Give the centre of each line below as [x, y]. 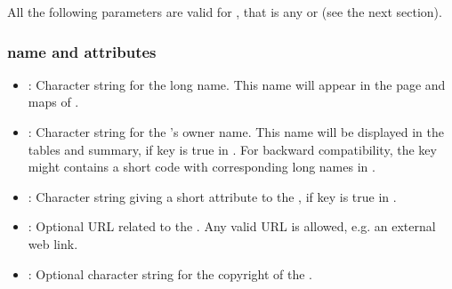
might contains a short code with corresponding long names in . [202, 167]
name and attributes [82, 51]
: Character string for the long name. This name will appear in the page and [237, 84]
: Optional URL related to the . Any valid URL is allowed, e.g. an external [232, 226]
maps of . [53, 102]
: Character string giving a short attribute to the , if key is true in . [212, 196]
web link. [53, 243]
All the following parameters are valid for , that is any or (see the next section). [225, 12]
